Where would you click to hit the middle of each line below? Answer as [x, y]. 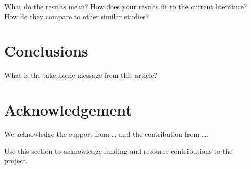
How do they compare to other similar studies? [77, 16]
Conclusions [46, 51]
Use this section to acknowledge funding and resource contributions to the [118, 151]
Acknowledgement [68, 110]
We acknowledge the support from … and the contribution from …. [106, 134]
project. [16, 161]
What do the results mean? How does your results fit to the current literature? [126, 6]
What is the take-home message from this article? [81, 75]
